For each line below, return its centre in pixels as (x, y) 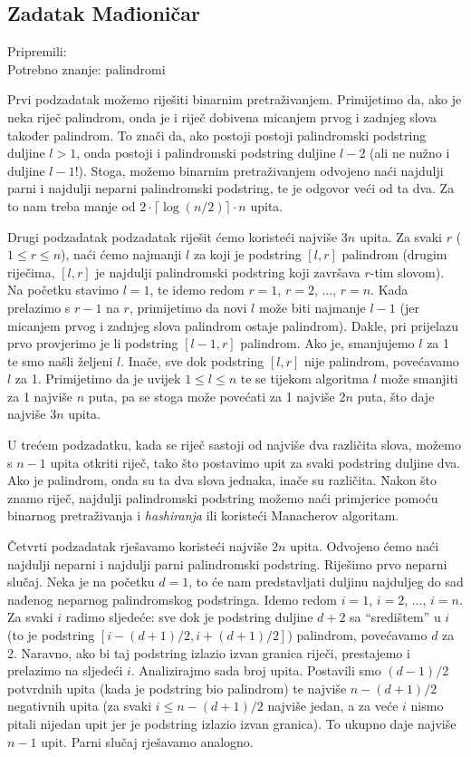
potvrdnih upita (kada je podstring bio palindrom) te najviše (177, 688)
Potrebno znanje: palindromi (87, 68)
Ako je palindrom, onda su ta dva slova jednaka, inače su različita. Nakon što (222, 480)
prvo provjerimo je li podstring (93, 343)
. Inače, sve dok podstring (192, 360)
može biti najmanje (312, 307)
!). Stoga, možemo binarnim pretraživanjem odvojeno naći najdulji (259, 170)
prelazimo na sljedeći (65, 670)
